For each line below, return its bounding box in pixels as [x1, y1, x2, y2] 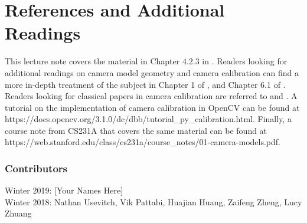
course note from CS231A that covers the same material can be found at [5, 124, 267, 136]
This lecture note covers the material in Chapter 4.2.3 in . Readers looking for [5, 55, 288, 67]
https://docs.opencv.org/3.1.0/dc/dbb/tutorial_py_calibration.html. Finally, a [5, 113, 292, 125]
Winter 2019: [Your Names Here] [5, 184, 123, 196]
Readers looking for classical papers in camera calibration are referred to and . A [5, 90, 298, 102]
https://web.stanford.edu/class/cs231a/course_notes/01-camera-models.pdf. [5, 136, 281, 148]
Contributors [5, 160, 68, 175]
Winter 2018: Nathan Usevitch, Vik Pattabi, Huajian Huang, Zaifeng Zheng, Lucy [5, 195, 302, 208]
